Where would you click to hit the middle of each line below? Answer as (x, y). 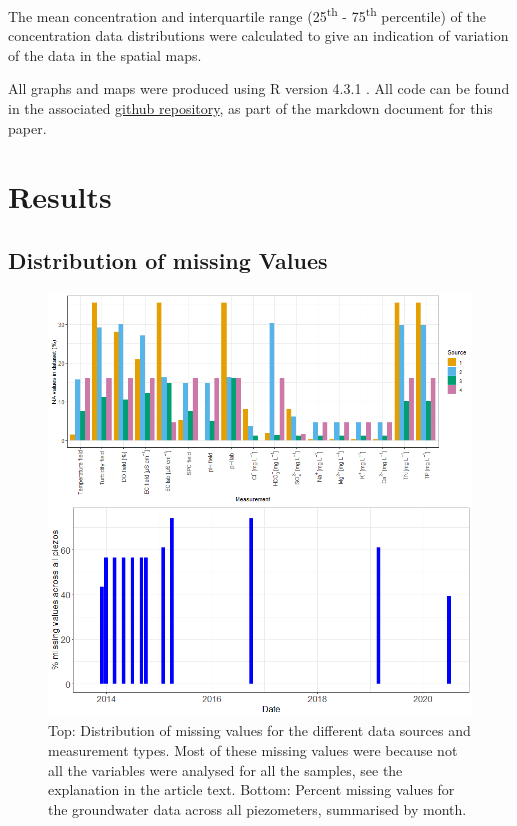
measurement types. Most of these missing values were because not (253, 749)
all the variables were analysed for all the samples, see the (225, 769)
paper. (27, 127)
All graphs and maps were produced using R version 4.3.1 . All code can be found (259, 88)
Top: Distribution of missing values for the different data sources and (259, 730)
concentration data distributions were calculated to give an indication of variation (258, 35)
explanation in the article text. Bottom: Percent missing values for (251, 789)
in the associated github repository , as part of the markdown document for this (250, 108)
